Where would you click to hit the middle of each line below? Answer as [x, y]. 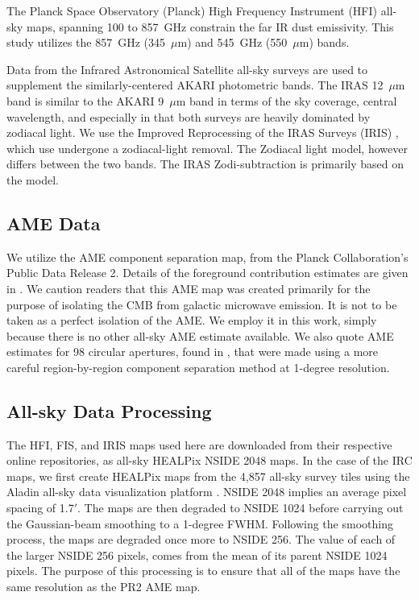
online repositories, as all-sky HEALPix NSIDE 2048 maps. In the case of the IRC [209, 460]
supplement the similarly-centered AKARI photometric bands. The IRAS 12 [195, 85]
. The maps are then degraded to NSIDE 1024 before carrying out [241, 508]
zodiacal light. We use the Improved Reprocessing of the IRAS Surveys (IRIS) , [203, 132]
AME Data [54, 223]
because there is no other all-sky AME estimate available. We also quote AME [200, 335]
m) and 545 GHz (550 [232, 42]
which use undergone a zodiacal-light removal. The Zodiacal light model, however [207, 148]
